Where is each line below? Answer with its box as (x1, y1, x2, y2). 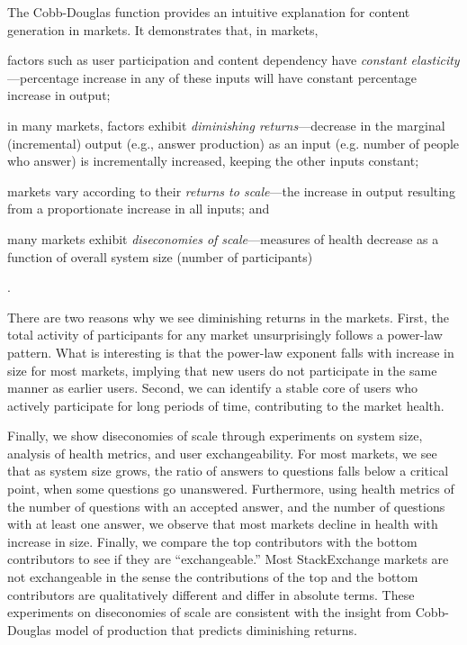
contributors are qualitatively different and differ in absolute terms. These (7, 585, 415, 604)
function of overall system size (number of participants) (7, 247, 313, 266)
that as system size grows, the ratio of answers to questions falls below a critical (7, 461, 449, 480)
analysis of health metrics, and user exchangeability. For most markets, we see (7, 443, 437, 462)
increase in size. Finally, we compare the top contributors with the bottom (7, 531, 418, 550)
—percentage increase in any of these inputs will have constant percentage (7, 68, 417, 86)
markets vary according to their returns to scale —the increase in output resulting (7, 181, 455, 200)
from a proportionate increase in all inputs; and (7, 199, 270, 218)
